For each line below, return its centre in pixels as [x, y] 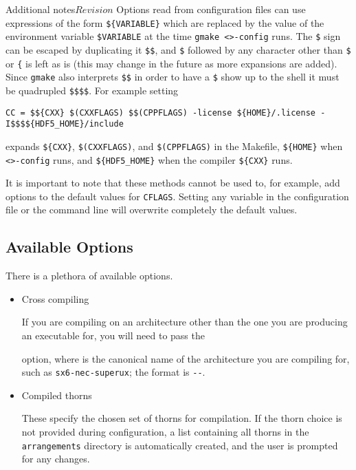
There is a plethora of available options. [89, 276]
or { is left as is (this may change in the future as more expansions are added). [171, 63]
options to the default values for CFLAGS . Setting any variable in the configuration [177, 196]
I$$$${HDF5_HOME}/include [65, 124]
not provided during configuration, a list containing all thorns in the [165, 432]
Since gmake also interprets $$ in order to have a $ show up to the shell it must [173, 77]
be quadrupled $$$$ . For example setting [92, 90]
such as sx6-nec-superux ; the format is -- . [113, 372]
